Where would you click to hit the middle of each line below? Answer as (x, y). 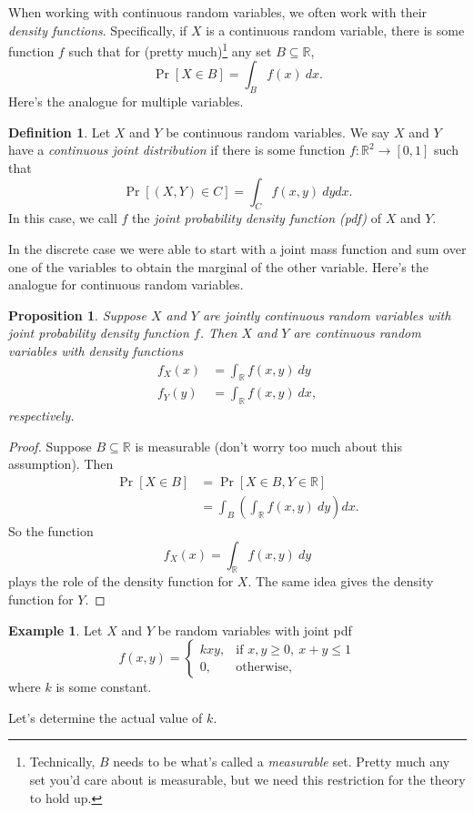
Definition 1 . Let (60, 132)
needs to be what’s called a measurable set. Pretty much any (282, 762)
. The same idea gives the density (341, 581)
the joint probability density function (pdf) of (257, 218)
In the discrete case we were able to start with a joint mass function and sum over (237, 249)
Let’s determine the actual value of (106, 717)
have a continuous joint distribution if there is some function (177, 150)
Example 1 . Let (55, 630)
